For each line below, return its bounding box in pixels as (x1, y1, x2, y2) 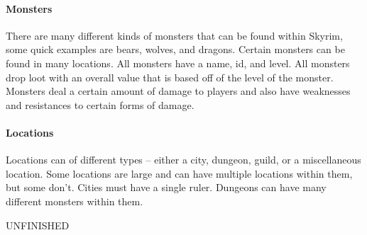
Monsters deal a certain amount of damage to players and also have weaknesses (6, 84, 351, 98)
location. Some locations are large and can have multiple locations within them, (6, 166, 353, 180)
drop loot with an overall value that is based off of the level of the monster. (6, 69, 334, 84)
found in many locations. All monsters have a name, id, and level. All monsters (6, 55, 350, 70)
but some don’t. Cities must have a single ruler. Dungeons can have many (6, 180, 327, 195)
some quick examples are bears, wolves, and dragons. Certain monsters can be (6, 42, 345, 57)
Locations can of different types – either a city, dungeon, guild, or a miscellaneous (6, 152, 361, 167)
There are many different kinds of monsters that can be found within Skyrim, (6, 28, 343, 42)
